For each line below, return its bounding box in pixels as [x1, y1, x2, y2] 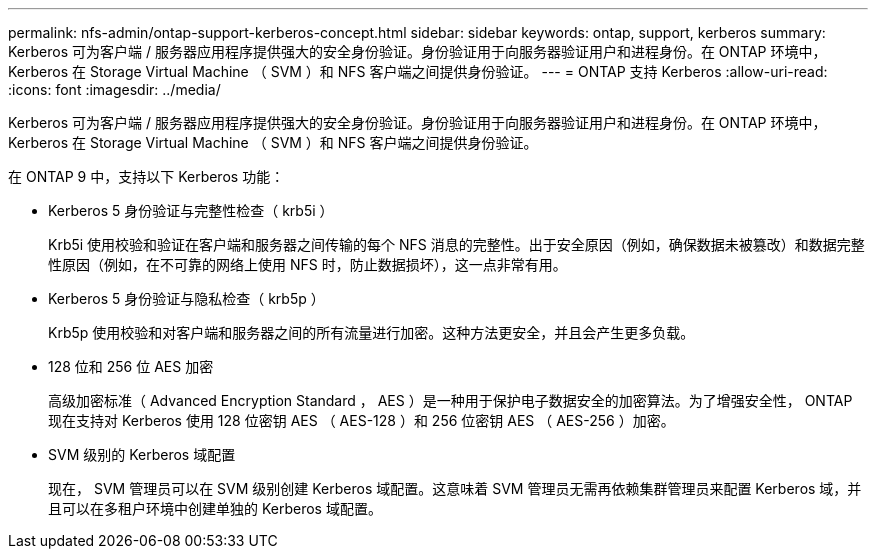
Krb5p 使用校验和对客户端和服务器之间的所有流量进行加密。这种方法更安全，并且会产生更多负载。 [48, 324, 695, 341]
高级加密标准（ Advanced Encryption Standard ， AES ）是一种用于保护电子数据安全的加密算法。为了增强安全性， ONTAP [48, 392, 853, 409]
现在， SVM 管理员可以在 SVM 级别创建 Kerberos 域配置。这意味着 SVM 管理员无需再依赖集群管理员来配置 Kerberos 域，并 [48, 480, 862, 497]
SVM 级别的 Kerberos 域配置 [48, 446, 236, 463]
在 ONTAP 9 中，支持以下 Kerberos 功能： [8, 168, 285, 185]
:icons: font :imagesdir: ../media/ [8, 81, 221, 98]
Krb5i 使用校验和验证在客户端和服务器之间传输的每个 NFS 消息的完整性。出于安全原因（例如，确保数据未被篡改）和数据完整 [48, 236, 865, 253]
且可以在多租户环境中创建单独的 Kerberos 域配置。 [48, 500, 382, 517]
